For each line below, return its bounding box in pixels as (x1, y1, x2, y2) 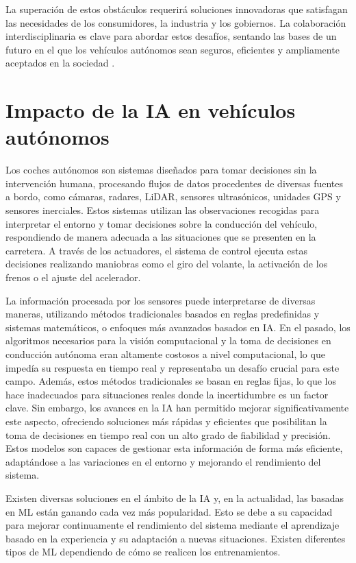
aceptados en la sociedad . (5, 56, 115, 70)
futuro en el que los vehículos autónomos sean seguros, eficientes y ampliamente (5, 42, 340, 56)
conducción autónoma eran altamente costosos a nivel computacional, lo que (5, 347, 325, 361)
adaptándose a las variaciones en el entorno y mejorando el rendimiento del (5, 454, 321, 468)
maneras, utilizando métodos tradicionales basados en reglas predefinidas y (5, 307, 320, 321)
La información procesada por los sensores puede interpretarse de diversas (5, 293, 316, 307)
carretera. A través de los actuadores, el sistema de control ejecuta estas (5, 243, 307, 257)
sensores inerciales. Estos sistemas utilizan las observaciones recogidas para (5, 203, 320, 217)
